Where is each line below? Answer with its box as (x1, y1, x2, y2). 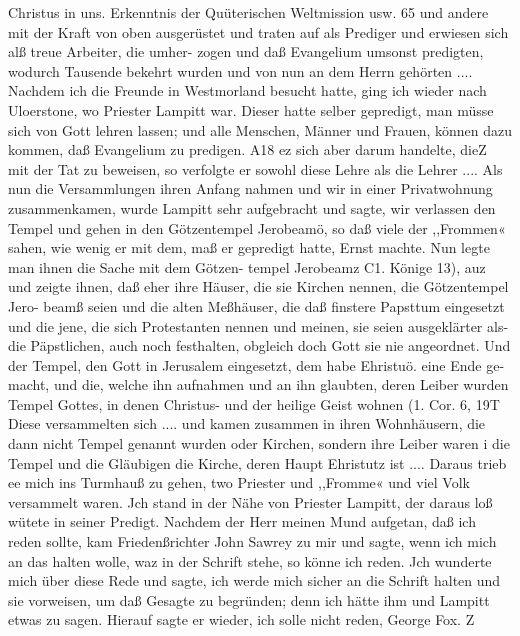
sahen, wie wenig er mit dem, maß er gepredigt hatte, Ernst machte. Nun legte (8, 237, 490, 258)
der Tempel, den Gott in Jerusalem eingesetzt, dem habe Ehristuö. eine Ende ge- (8, 354, 505, 375)
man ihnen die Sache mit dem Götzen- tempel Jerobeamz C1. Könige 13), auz (8, 256, 486, 277)
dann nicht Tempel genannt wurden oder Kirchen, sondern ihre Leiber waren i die (8, 433, 510, 454)
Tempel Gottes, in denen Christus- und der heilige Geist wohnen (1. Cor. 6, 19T (8, 393, 500, 414)
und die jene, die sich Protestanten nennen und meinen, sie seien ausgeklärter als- (8, 315, 509, 336)
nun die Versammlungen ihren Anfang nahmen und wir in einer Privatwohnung (8, 178, 493, 199)
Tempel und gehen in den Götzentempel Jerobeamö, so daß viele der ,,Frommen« (8, 217, 506, 238)
